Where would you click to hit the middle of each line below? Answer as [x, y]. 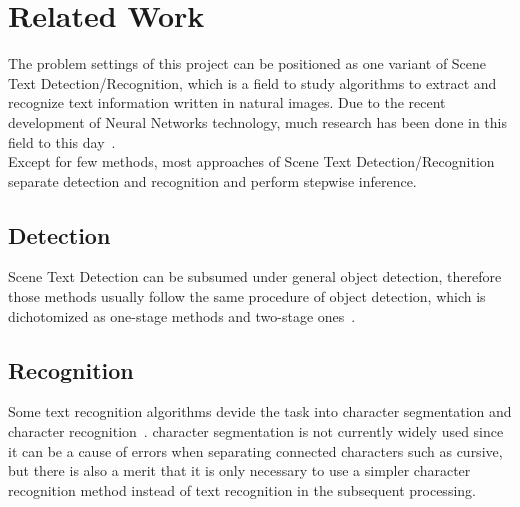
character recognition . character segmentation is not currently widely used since [256, 431]
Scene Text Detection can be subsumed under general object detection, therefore [255, 276]
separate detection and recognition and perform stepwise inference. [212, 180]
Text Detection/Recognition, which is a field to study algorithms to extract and [252, 82]
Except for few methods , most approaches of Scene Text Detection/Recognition [251, 161]
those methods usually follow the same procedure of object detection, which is [247, 296]
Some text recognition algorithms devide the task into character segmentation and [260, 411]
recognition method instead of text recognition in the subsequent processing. [242, 489]
